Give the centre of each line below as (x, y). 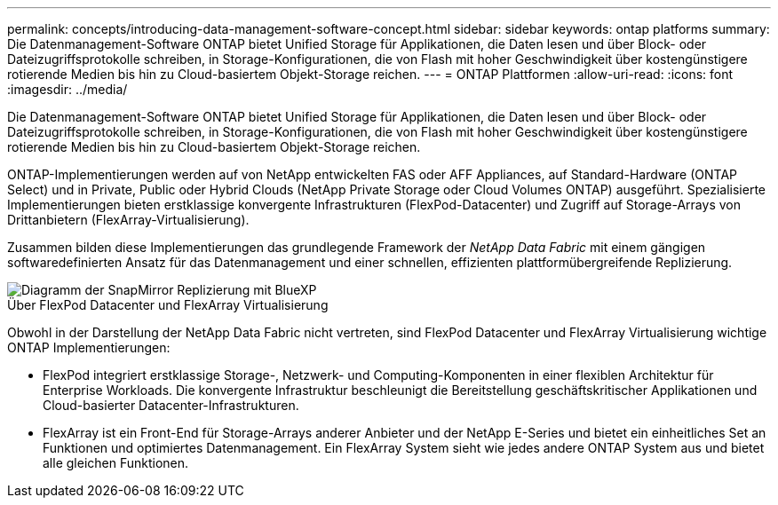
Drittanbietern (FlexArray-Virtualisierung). (128, 220)
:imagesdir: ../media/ (67, 89)
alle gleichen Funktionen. (116, 463)
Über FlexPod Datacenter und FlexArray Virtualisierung (168, 305)
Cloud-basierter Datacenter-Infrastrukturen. (171, 405)
